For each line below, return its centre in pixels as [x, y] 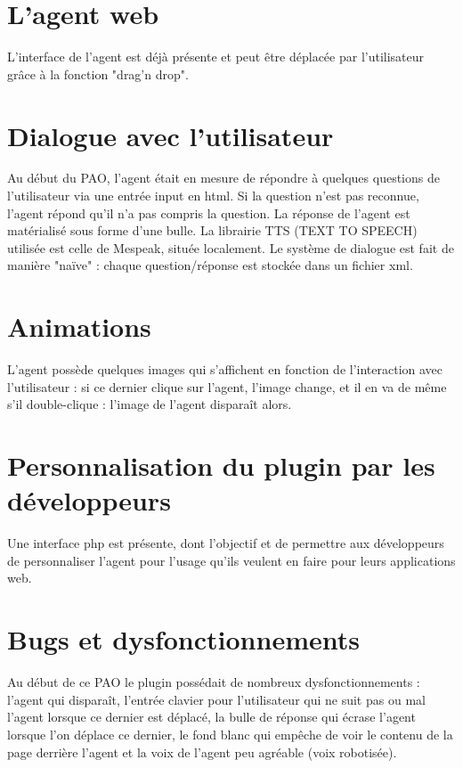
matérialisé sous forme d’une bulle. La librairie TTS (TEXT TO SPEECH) [212, 230]
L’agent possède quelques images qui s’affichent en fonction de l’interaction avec [225, 369]
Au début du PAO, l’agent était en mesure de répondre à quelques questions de [223, 178]
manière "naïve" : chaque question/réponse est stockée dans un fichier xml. [210, 265]
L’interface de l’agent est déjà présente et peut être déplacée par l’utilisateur [216, 57]
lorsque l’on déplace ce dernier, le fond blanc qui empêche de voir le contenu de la [230, 734]
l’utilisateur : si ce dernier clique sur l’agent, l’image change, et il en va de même [227, 386]
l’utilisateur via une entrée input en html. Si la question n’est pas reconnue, [213, 196]
